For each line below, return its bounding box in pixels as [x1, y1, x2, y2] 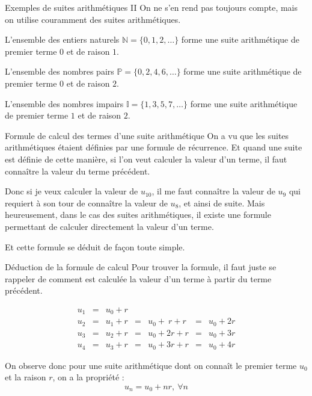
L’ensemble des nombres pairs [5, 65, 114, 78]
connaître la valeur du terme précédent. [5, 164, 150, 177]
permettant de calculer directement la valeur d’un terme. [5, 220, 214, 232]
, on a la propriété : [52, 371, 124, 383]
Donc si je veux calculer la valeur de [5, 185, 138, 197]
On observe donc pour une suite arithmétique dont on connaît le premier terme [5, 359, 297, 371]
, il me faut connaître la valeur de [151, 185, 275, 197]
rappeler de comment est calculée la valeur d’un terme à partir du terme [5, 272, 272, 285]
